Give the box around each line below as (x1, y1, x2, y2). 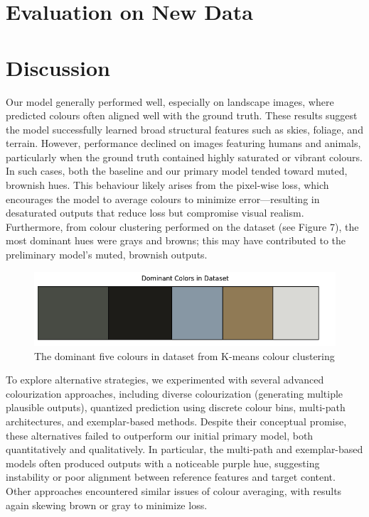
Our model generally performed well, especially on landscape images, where (6, 94, 334, 109)
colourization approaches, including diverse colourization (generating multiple (6, 386, 343, 401)
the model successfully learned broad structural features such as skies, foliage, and (6, 121, 363, 136)
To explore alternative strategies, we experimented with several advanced (6, 372, 324, 387)
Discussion (6, 53, 110, 82)
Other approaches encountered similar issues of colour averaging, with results (6, 483, 342, 498)
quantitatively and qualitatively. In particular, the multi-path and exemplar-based (6, 442, 363, 457)
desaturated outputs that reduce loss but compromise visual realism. (6, 205, 304, 220)
